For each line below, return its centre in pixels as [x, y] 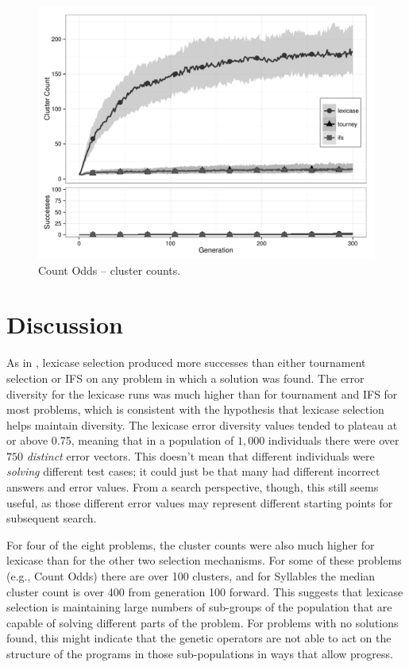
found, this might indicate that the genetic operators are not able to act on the [199, 638]
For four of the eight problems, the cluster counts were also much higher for [191, 544]
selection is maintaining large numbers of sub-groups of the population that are [199, 607]
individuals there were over [334, 440]
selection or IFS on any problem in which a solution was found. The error [185, 378]
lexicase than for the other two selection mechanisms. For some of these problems [204, 560]
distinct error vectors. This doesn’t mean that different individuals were [201, 455]
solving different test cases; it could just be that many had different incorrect [193, 471]
